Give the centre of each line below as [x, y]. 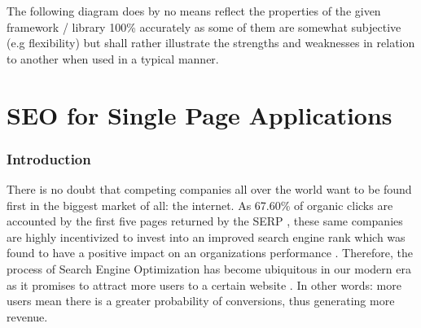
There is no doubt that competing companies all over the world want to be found [209, 188]
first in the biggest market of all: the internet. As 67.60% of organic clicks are [200, 205]
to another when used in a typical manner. [113, 58]
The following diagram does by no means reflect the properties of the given [194, 11]
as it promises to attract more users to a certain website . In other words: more [204, 284]
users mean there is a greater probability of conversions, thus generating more [201, 301]
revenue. [27, 316]
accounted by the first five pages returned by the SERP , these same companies [205, 221]
